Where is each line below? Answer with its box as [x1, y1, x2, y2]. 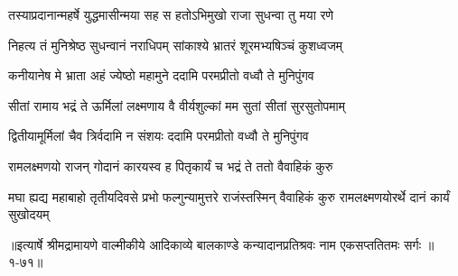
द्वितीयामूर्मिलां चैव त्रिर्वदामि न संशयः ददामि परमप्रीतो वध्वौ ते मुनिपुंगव [8, 126, 309, 145]
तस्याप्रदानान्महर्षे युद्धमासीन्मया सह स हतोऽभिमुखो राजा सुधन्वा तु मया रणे [8, 5, 334, 23]
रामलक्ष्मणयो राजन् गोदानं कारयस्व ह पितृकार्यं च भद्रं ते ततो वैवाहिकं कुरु [8, 156, 333, 175]
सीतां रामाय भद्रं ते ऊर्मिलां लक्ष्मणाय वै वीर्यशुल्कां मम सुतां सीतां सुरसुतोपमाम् [8, 96, 345, 115]
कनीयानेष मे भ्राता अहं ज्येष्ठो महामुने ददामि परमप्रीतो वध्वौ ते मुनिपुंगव [8, 66, 314, 85]
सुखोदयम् [8, 205, 50, 224]
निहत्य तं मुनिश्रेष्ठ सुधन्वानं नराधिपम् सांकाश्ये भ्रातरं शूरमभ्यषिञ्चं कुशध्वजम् [8, 35, 343, 54]
